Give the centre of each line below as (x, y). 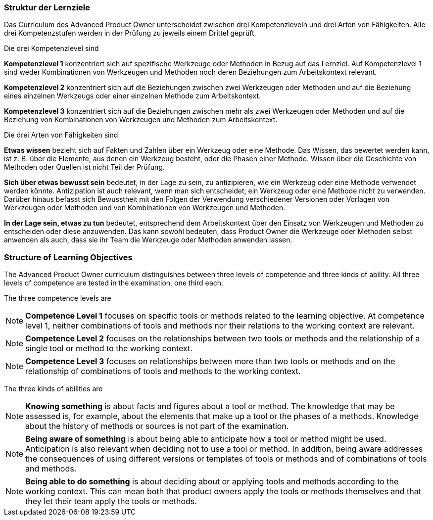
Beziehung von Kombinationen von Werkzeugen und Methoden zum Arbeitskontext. (141, 120)
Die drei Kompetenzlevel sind (51, 48)
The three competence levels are (58, 298)
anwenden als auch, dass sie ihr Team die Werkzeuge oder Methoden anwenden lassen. (148, 240)
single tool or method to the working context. (109, 349)
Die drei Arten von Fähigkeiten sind (61, 135)
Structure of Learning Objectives (68, 257)
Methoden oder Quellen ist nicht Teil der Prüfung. (85, 167)
